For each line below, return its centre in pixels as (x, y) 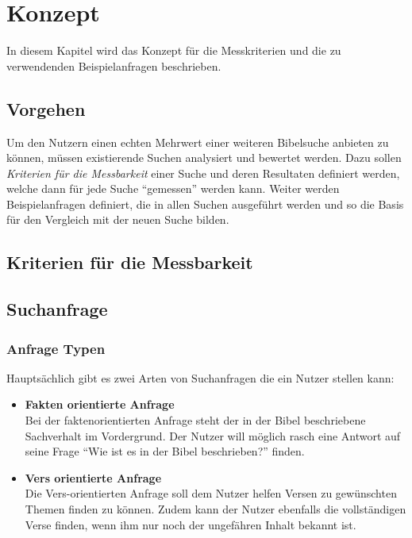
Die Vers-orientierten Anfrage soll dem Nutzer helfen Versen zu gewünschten (211, 493)
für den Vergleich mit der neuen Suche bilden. (118, 219)
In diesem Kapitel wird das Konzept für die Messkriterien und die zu (174, 50)
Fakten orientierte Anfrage (100, 404)
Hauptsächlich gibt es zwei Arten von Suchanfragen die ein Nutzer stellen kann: (200, 377)
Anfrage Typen (56, 348)
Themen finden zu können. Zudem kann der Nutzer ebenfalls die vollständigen (216, 509)
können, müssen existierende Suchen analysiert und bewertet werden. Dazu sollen (204, 158)
